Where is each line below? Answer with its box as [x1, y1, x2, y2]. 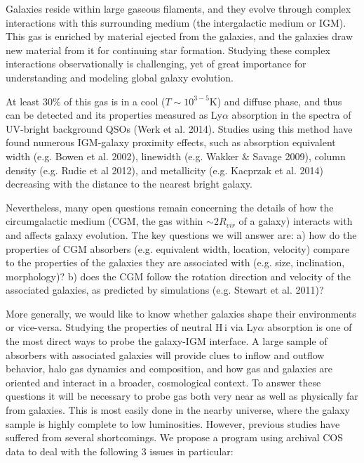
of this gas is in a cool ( [64, 93, 166, 108]
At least [6, 93, 40, 108]
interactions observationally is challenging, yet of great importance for [6, 56, 306, 71]
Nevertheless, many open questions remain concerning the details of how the [6, 200, 334, 214]
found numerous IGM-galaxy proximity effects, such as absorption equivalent [6, 135, 336, 150]
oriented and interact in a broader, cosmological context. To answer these [6, 374, 321, 389]
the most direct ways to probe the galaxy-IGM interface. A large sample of [6, 334, 328, 348]
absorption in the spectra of [231, 107, 351, 122]
